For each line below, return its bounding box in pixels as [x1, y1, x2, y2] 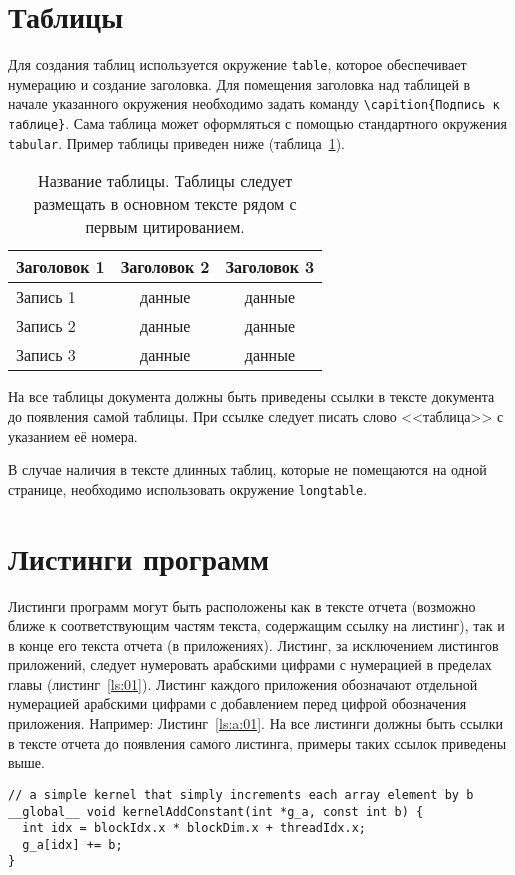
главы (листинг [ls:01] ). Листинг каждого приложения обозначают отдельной [8, 673, 478, 694]
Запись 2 [16, 314, 76, 338]
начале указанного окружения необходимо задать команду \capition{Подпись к [8, 93, 500, 114]
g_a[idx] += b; [22, 837, 123, 852]
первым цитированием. [85, 215, 245, 239]
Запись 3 [16, 343, 76, 367]
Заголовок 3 [225, 255, 315, 279]
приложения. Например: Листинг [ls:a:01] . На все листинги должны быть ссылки [8, 713, 504, 734]
